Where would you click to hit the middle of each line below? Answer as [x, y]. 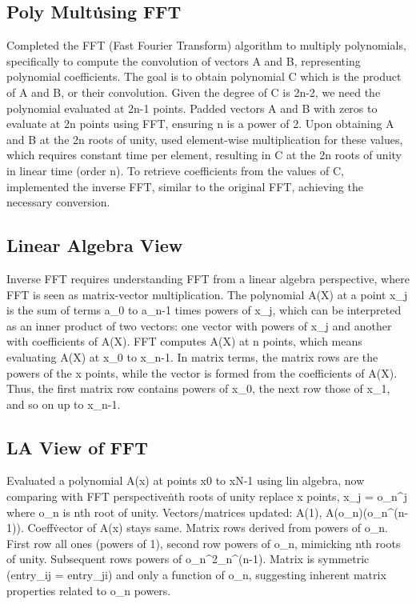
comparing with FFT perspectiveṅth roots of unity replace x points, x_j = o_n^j [207, 496]
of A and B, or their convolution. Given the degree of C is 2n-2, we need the [194, 92]
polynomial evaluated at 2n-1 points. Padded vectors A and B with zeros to [192, 108]
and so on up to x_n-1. [64, 404]
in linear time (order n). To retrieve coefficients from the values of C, [175, 170]
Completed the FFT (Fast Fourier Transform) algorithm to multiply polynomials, [206, 45]
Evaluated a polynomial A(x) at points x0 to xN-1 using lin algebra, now [186, 480]
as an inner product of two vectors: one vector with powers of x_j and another [199, 325]
